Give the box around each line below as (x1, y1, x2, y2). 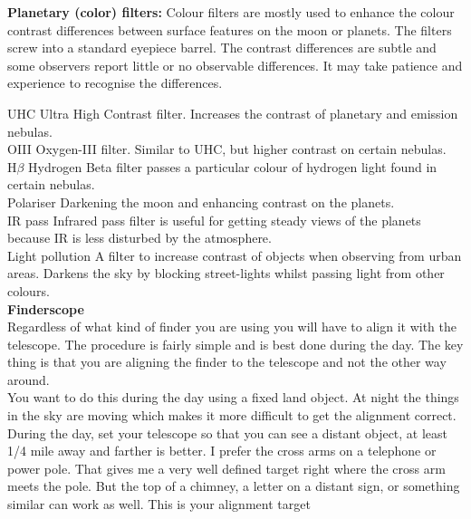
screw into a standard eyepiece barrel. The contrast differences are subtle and (7, 38, 437, 57)
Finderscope (7, 299, 84, 318)
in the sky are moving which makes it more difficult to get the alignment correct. (7, 406, 457, 425)
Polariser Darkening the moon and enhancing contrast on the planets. (7, 192, 395, 211)
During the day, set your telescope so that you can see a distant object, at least (7, 423, 448, 442)
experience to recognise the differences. (7, 73, 223, 92)
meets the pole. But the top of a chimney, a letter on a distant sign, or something (7, 476, 460, 495)
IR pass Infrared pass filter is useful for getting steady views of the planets (7, 210, 421, 229)
